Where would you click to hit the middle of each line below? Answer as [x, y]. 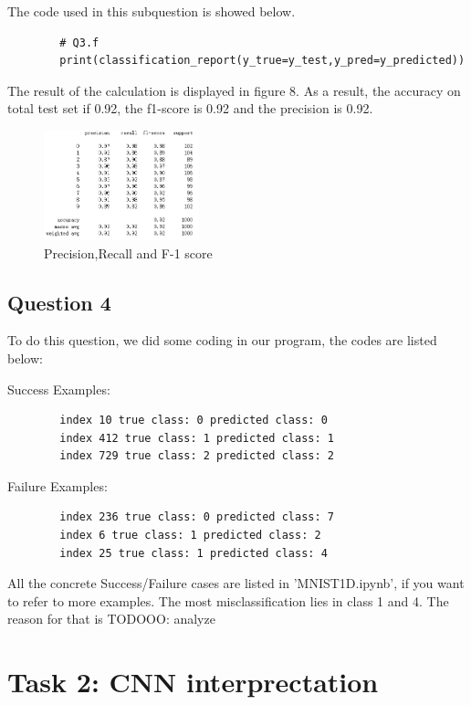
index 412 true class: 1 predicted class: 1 [197, 438]
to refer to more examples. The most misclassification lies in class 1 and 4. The [228, 600]
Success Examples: [59, 389]
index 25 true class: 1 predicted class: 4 [194, 553]
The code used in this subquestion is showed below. [152, 11]
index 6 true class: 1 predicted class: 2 [190, 536]
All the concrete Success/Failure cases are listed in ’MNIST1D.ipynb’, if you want [236, 583]
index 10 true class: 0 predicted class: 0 [194, 421]
